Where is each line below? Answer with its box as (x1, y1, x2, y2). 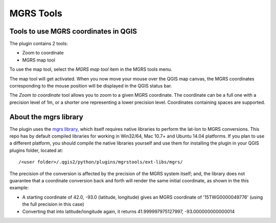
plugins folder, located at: (9, 147, 63, 153)
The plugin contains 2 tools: (9, 41, 68, 47)
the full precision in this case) (22, 201, 84, 207)
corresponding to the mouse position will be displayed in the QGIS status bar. (9, 83, 172, 89)
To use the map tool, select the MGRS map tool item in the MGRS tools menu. (9, 66, 172, 72)
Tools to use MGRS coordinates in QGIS (9, 27, 137, 36)
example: (9, 185, 29, 191)
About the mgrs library (9, 113, 84, 121)
